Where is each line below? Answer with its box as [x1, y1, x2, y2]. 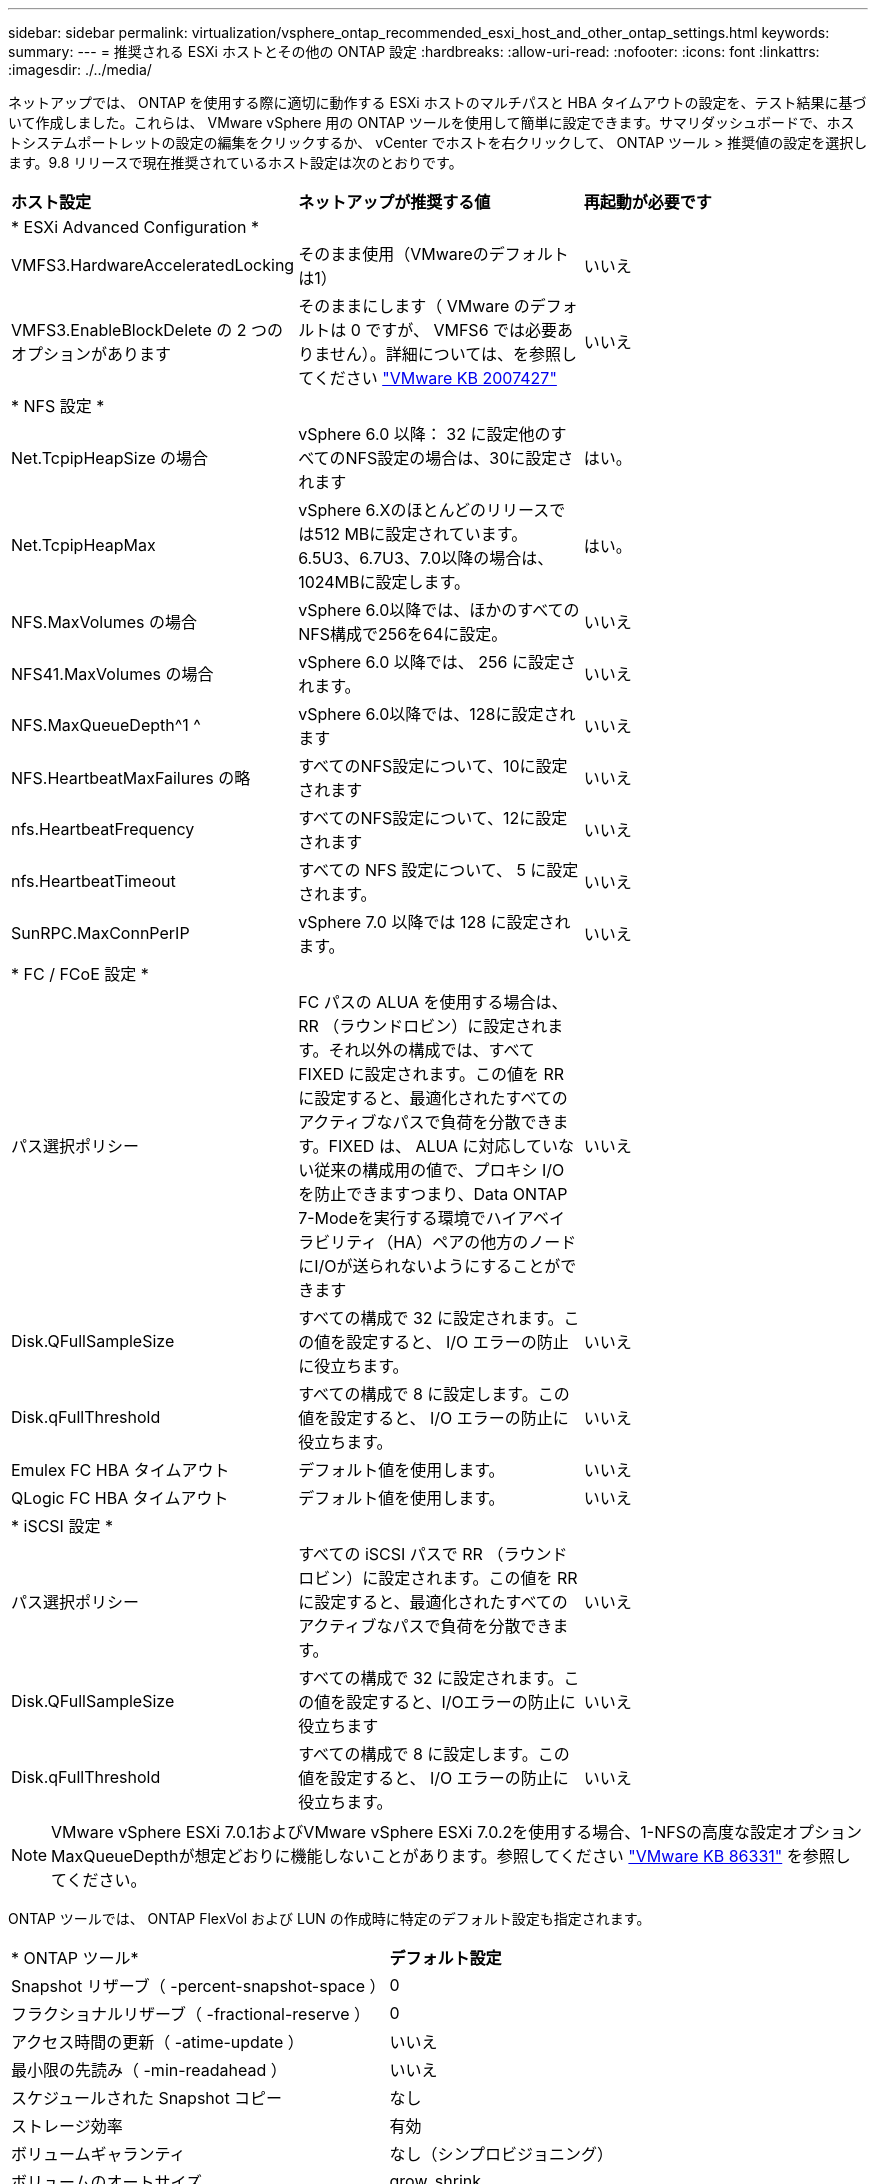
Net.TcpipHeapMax [11, 535, 156, 555]
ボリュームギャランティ [11, 2144, 186, 2164]
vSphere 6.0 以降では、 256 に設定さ [298, 652, 576, 672]
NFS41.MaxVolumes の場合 [11, 664, 214, 684]
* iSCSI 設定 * [11, 1516, 113, 1536]
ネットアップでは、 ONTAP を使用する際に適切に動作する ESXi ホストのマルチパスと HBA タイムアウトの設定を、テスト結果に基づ [8, 94, 867, 111]
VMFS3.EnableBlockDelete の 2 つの [11, 320, 283, 340]
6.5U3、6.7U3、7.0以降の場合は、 [298, 548, 554, 568]
